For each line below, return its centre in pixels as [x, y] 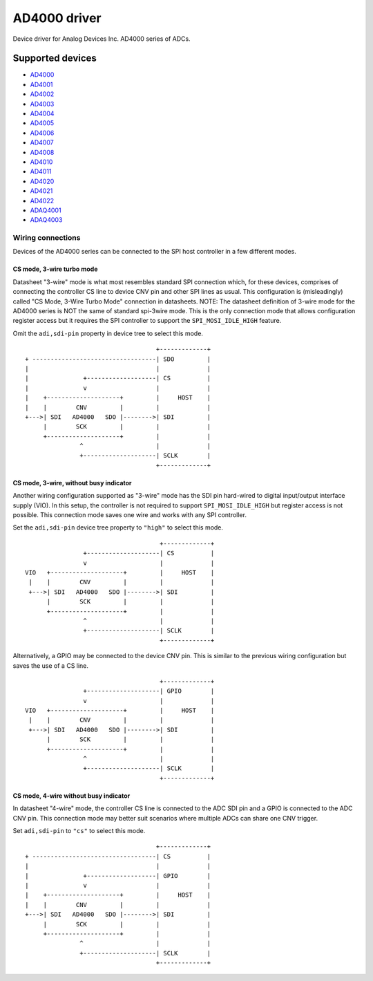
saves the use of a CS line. [51, 665]
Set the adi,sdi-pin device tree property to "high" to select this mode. [118, 527]
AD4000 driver [57, 18]
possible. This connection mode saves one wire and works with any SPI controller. [130, 515]
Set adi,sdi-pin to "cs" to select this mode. [79, 830]
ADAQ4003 [46, 220]
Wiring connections [47, 238]
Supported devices [55, 58]
